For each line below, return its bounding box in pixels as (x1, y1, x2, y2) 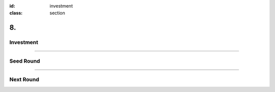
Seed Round (9, 57, 40, 65)
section (49, 10, 66, 16)
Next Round (9, 76, 39, 83)
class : (9, 10, 23, 16)
